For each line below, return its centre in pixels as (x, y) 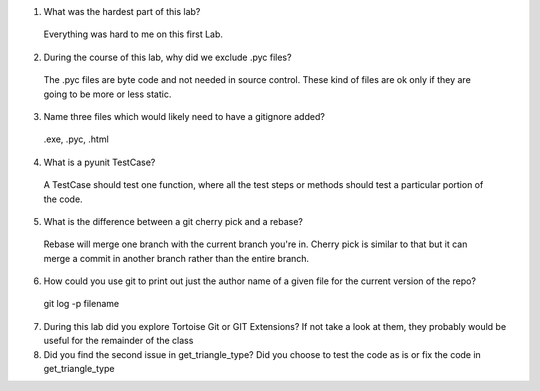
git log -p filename (81, 304)
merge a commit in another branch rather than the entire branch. (176, 258)
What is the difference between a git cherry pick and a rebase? (173, 221)
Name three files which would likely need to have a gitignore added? (184, 116)
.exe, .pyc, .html (76, 139)
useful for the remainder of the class (118, 341)
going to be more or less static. (107, 94)
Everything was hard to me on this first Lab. (133, 34)
